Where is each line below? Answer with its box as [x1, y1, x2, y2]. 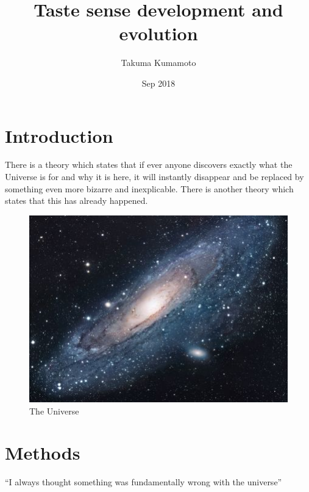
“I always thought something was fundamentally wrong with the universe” [5, 476, 282, 488]
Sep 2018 [141, 76, 176, 89]
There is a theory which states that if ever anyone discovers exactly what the [5, 158, 293, 171]
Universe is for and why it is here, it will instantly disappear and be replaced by [5, 170, 304, 183]
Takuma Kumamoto [121, 56, 196, 69]
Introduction [5, 123, 113, 148]
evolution [119, 21, 198, 46]
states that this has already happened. [5, 194, 148, 207]
